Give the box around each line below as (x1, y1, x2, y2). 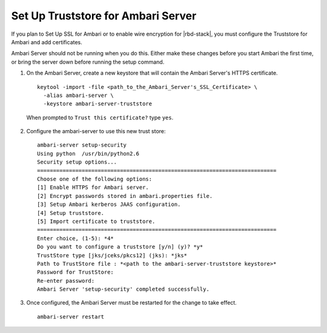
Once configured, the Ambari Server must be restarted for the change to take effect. (26, 299, 237, 306)
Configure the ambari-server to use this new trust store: (26, 128, 166, 135)
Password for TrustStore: (37, 269, 114, 275)
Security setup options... (37, 159, 117, 166)
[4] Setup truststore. (37, 209, 105, 216)
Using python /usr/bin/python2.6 (37, 150, 139, 157)
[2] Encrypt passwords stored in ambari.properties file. (37, 193, 213, 199)
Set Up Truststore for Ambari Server (11, 9, 197, 22)
